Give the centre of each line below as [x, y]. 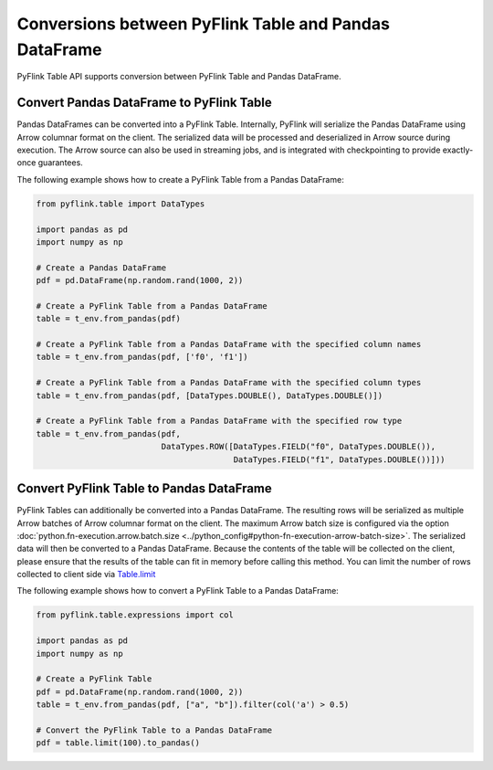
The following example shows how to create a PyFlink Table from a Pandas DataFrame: [180, 179]
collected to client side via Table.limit [86, 575]
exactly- [458, 150]
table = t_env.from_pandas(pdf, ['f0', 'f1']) [142, 357]
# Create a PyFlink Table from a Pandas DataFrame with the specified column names [229, 344]
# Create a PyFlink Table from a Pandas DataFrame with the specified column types [229, 383]
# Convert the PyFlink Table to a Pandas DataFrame [154, 730]
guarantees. [61, 163]
